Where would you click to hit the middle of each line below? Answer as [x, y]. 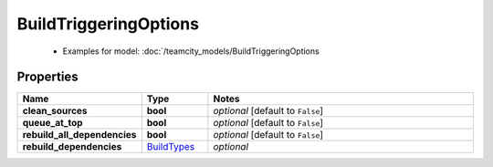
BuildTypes [171, 147]
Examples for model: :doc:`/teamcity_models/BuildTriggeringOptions [191, 51]
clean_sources [55, 111]
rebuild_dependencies [72, 147]
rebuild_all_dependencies [79, 135]
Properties [47, 77]
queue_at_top [52, 123]
